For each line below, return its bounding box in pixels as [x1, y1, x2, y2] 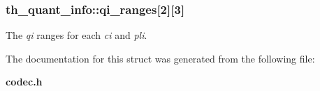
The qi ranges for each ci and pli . [6, 28, 147, 42]
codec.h [6, 74, 43, 89]
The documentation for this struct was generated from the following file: [6, 51, 315, 65]
